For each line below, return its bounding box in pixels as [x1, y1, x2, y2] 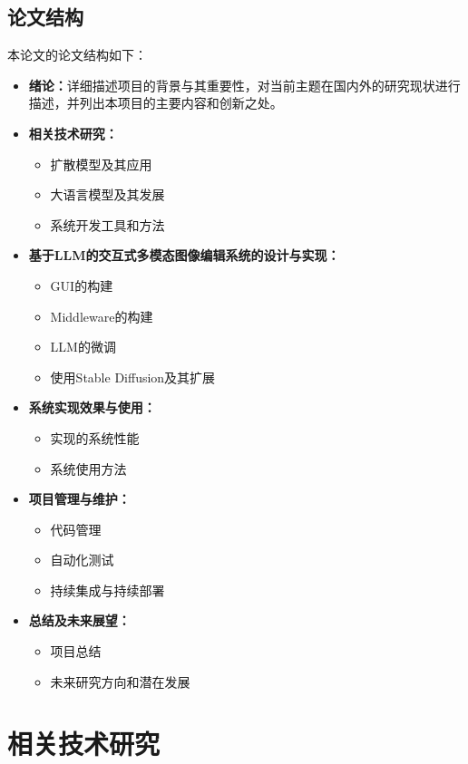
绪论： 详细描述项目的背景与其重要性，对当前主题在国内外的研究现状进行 [28, 75, 461, 94]
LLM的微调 [50, 337, 116, 356]
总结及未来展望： [28, 611, 131, 630]
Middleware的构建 [50, 306, 153, 325]
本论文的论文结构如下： [7, 45, 147, 64]
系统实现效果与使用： [28, 398, 156, 417]
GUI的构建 [50, 276, 113, 295]
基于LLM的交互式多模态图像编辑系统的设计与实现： [28, 246, 340, 265]
